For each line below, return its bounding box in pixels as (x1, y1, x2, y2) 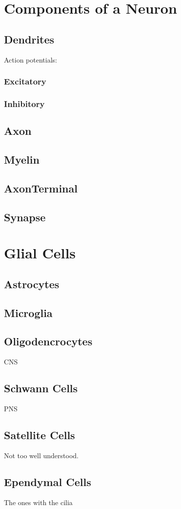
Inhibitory (4, 97, 45, 109)
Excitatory (4, 75, 46, 87)
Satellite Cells (4, 427, 75, 442)
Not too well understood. (4, 450, 79, 460)
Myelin (4, 152, 40, 167)
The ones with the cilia (4, 497, 73, 507)
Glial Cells (4, 243, 76, 263)
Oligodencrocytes (4, 334, 93, 349)
